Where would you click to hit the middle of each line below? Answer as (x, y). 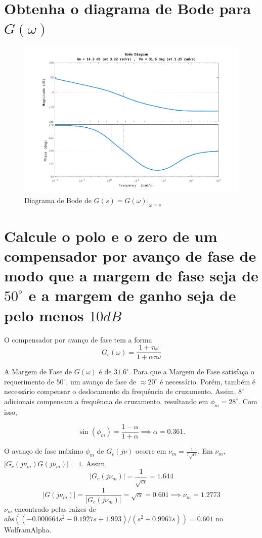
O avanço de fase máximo (44, 451)
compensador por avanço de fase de (130, 256)
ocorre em (151, 451)
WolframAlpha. (28, 530)
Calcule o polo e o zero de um (111, 236)
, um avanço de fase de (101, 381)
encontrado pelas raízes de (55, 508)
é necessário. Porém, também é (207, 381)
